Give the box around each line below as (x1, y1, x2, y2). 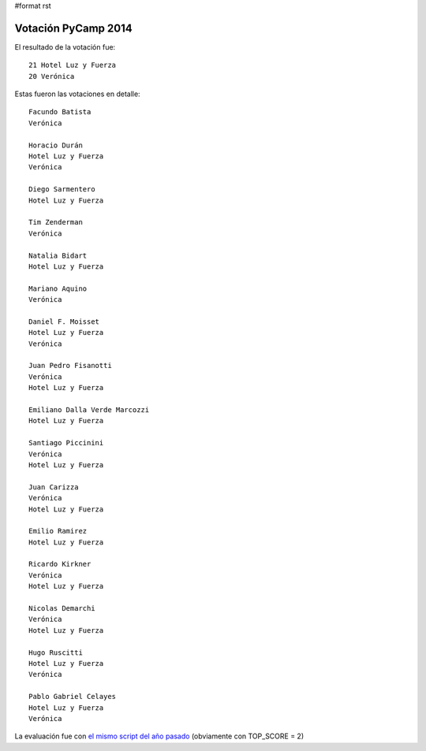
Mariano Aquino (28, 284, 88, 293)
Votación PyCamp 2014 (14, 21, 133, 35)
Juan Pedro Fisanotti (28, 361, 112, 370)
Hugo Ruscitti (28, 648, 83, 657)
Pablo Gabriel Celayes (28, 692, 117, 701)
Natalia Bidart (28, 251, 88, 260)
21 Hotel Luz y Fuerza (28, 61, 117, 70)
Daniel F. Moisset (28, 317, 100, 326)
